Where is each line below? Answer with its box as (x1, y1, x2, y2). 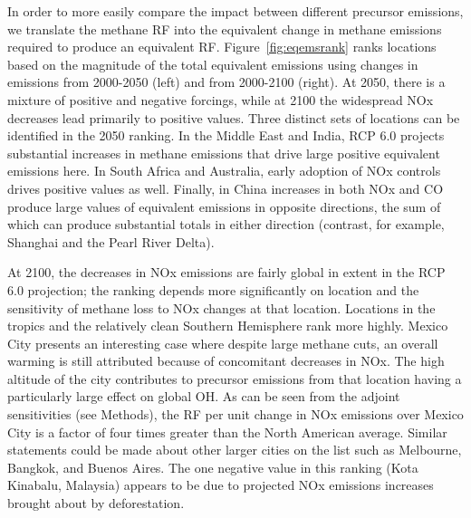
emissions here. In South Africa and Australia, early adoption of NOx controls (7, 161, 441, 180)
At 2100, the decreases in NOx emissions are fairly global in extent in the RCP (7, 263, 446, 282)
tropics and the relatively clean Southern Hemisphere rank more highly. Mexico (7, 316, 448, 335)
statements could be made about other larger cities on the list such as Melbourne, (7, 440, 462, 459)
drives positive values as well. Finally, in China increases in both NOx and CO (7, 178, 444, 197)
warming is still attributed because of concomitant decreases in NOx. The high (7, 351, 445, 370)
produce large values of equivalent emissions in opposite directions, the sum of (7, 197, 441, 216)
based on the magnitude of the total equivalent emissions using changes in (7, 54, 418, 73)
